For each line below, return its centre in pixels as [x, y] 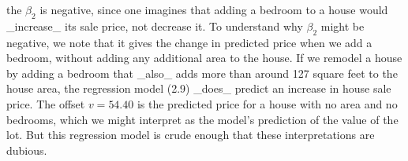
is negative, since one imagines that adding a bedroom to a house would [214, 9]
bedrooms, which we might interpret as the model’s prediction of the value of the [202, 119]
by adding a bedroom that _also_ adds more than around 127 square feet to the [202, 73]
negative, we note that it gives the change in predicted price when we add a [189, 42]
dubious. [27, 150]
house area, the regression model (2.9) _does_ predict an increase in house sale [199, 88]
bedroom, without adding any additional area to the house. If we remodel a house [204, 58]
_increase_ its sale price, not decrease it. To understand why [155, 26]
